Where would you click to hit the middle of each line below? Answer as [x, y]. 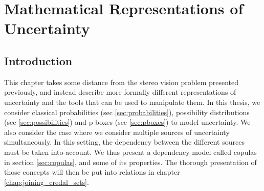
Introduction [38, 60]
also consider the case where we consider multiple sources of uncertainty [117, 132]
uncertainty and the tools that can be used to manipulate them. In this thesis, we [132, 102]
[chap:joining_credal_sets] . [47, 182]
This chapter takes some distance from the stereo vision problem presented [122, 82]
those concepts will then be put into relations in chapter [92, 172]
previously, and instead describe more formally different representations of [120, 92]
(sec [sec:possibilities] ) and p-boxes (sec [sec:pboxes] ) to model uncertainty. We [127, 122]
